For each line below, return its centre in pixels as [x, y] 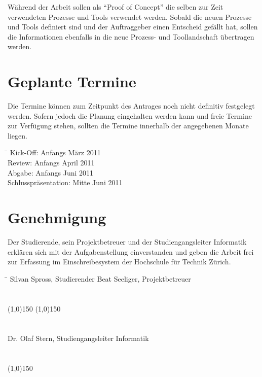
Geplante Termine [72, 81]
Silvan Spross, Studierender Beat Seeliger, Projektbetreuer [100, 278]
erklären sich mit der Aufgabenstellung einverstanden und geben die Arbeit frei [131, 251]
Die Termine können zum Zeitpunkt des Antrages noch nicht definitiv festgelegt [131, 106]
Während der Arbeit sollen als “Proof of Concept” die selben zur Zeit [116, 7]
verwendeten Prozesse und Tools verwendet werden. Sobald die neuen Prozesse [130, 16]
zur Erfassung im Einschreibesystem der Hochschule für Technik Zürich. [119, 262]
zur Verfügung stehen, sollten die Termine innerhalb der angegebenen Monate [128, 126]
